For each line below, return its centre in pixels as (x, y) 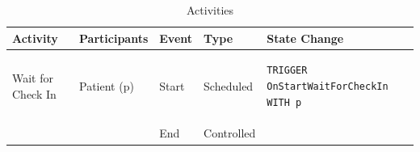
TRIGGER (287, 71)
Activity (35, 38)
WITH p (284, 102)
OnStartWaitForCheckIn (328, 87)
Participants (114, 38)
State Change (305, 38)
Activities (210, 10)
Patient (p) (107, 86)
